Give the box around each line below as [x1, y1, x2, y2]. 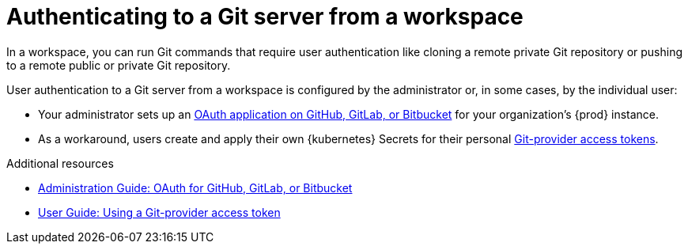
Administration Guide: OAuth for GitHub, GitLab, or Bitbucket [38, 180, 353, 195]
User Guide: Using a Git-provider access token [38, 205, 281, 219]
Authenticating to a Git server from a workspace [6, 3, 524, 30]
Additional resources [6, 156, 114, 170]
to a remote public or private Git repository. [6, 58, 231, 72]
